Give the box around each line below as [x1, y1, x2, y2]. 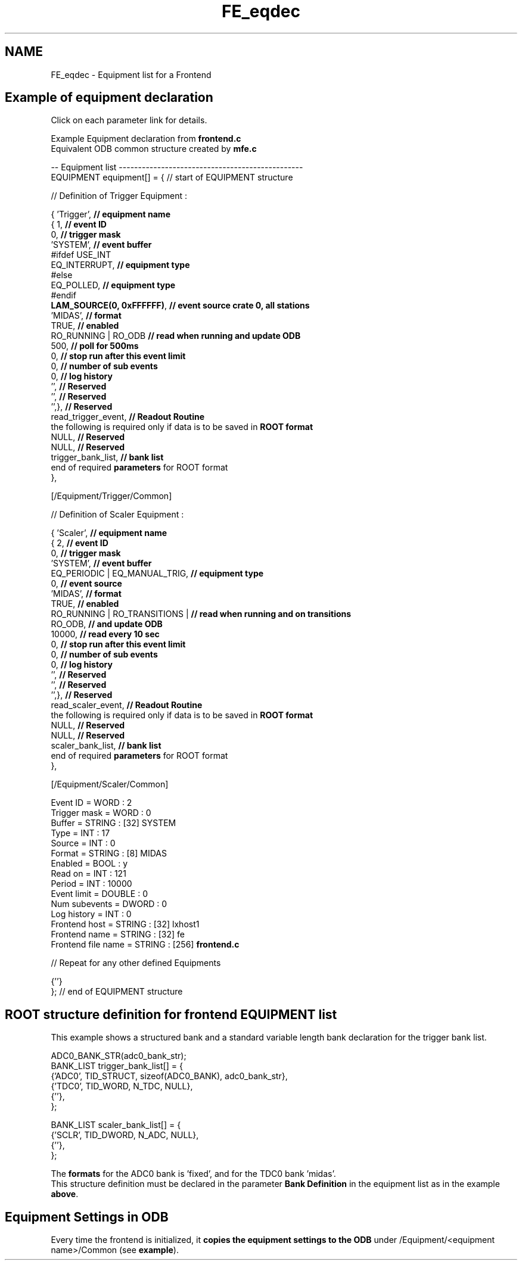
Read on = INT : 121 [51, 868, 126, 879]
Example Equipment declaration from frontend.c [51, 133, 241, 144]
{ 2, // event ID [51, 538, 108, 549]
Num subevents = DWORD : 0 [51, 899, 167, 909]
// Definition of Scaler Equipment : [51, 509, 184, 520]
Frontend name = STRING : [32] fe [51, 929, 185, 940]
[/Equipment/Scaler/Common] [51, 779, 169, 790]
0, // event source [51, 578, 122, 589]
